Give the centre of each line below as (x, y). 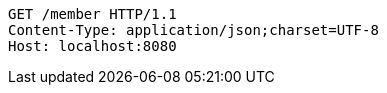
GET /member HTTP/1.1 (92, 14)
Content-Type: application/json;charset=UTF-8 (193, 30)
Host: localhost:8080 (92, 46)
